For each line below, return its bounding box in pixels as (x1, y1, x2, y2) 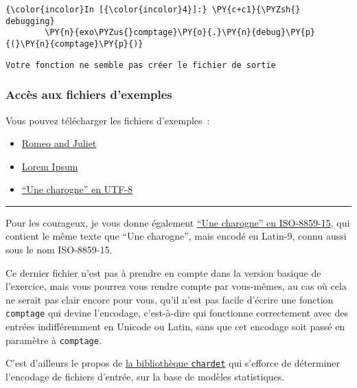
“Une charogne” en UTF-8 (21, 182, 133, 196)
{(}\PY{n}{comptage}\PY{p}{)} (5, 38, 143, 49)
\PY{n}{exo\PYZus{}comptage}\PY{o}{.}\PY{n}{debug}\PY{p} (45, 27, 316, 38)
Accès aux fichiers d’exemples (5, 86, 172, 103)
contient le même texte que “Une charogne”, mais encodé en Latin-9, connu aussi (5, 229, 347, 243)
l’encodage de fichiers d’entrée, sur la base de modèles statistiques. (5, 369, 285, 383)
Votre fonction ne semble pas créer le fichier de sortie (5, 60, 276, 70)
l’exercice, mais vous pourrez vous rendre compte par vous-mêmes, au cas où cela (5, 279, 347, 293)
